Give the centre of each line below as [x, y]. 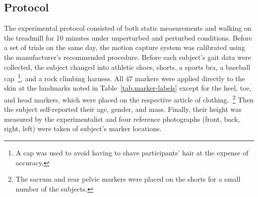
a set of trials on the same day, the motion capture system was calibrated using [125, 47]
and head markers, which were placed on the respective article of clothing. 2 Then [129, 99]
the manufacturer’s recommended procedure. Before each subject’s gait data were [128, 57]
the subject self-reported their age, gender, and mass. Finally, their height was [123, 109]
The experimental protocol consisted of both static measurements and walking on [128, 28]
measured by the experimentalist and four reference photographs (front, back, [122, 119]
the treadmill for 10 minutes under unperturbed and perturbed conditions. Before [128, 37]
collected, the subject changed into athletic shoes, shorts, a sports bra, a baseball [127, 67]
